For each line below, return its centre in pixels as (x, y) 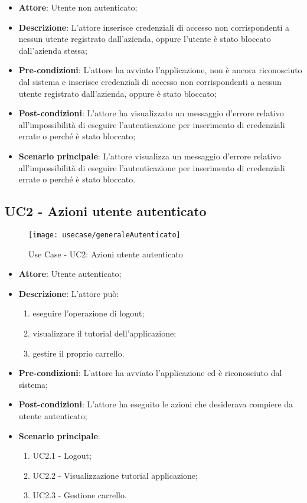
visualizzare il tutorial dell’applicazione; (104, 333)
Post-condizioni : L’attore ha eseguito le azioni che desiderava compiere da (156, 404)
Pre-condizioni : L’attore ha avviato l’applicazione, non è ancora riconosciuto (160, 70)
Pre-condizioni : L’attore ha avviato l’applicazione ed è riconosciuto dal (150, 373)
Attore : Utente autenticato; (70, 274)
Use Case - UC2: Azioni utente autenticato (106, 254)
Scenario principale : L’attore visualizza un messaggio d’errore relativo (150, 156)
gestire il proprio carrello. (79, 353)
